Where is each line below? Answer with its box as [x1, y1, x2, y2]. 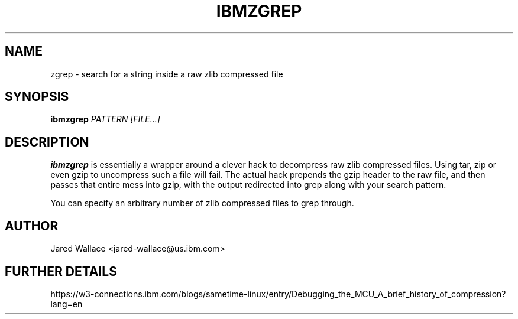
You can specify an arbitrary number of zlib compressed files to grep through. [50, 198, 354, 209]
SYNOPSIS [5, 89, 69, 105]
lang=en [50, 298, 83, 309]
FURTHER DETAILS [5, 263, 117, 279]
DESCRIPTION [5, 134, 89, 149]
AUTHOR [5, 218, 59, 233]
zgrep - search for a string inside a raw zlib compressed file [50, 69, 283, 79]
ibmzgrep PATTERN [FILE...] [50, 114, 160, 125]
